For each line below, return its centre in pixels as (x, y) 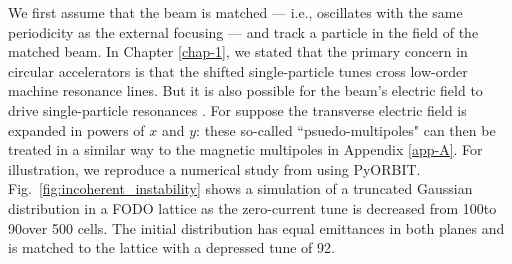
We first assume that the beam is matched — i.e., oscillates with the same (235, 12)
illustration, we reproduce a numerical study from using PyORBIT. (214, 168)
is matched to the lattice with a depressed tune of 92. (171, 247)
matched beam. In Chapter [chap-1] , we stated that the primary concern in (238, 51)
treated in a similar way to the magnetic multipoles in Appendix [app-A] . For (245, 149)
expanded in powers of (76, 129)
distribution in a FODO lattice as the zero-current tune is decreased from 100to (252, 207)
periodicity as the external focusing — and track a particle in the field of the (243, 31)
